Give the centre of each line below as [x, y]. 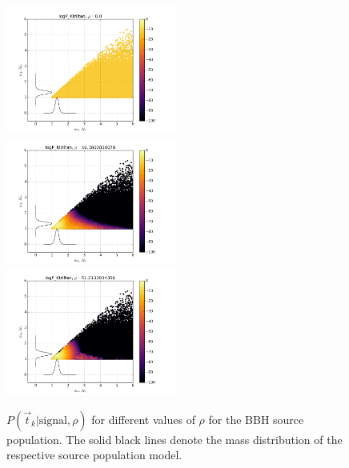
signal [53, 420]
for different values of [143, 419]
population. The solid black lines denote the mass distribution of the [174, 439]
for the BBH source [256, 419]
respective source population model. [94, 455]
